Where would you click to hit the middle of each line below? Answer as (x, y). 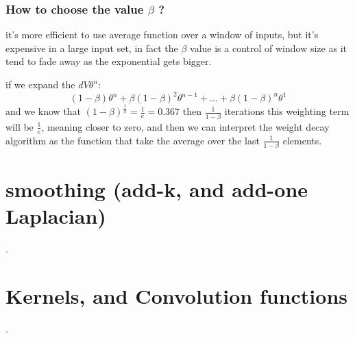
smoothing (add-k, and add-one (157, 189)
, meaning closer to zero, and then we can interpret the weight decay (185, 126)
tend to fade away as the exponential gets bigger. (109, 61)
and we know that (44, 111)
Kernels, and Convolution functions (176, 296)
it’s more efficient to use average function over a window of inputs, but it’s (162, 35)
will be (20, 126)
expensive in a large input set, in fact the (92, 48)
